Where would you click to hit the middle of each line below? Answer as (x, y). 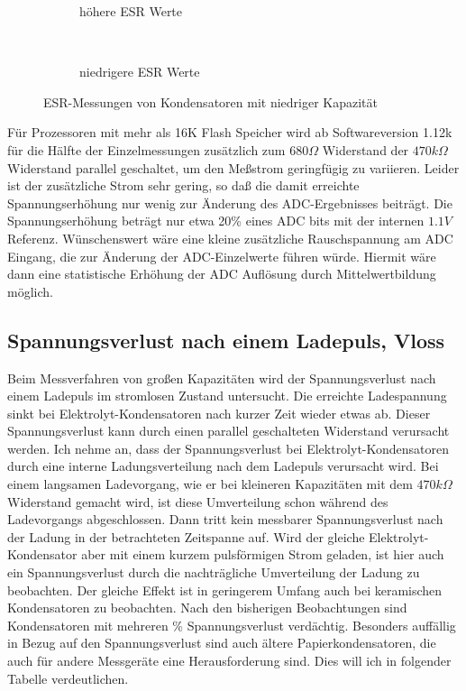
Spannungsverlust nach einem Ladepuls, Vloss (226, 340)
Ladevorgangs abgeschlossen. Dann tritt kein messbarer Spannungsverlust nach (225, 519)
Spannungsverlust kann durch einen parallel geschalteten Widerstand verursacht (228, 431)
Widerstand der (365, 149)
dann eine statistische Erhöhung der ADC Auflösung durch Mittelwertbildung (222, 274)
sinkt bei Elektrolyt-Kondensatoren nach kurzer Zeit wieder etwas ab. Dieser (219, 413)
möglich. (30, 291)
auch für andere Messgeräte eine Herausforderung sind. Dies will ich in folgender (229, 661)
